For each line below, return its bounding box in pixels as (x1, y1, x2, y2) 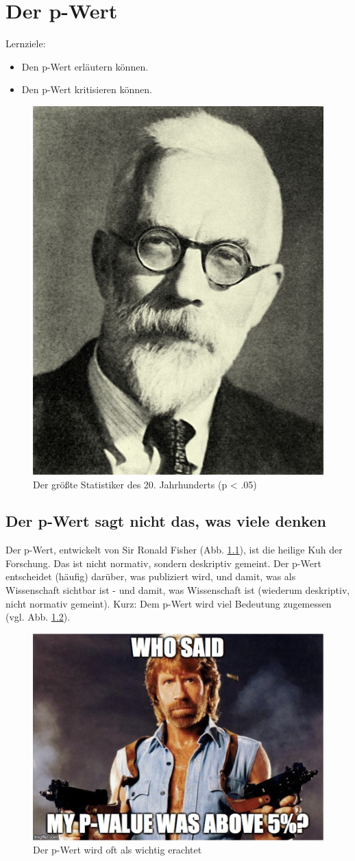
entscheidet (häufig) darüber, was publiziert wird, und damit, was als (5, 569, 296, 584)
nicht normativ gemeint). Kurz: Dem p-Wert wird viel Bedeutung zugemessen (5, 596, 332, 610)
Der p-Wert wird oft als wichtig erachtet (33, 843, 202, 857)
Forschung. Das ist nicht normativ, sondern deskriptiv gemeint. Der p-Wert (5, 556, 321, 570)
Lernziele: (5, 36, 46, 51)
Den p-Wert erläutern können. (21, 59, 149, 73)
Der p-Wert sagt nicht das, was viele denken (5, 510, 326, 532)
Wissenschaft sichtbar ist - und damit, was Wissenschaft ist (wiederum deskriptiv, (5, 583, 350, 597)
